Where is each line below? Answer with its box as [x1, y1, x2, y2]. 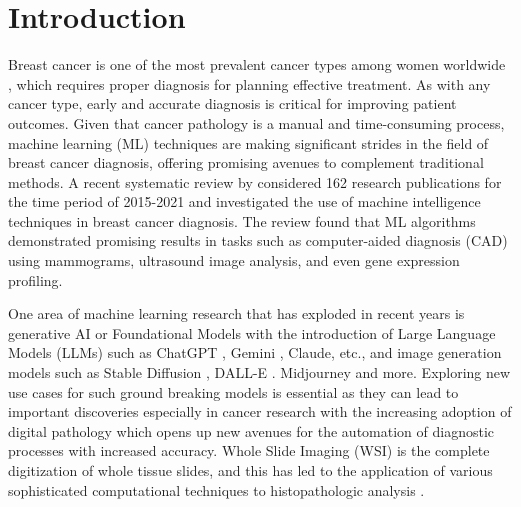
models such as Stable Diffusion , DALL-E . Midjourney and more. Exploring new [8, 362, 511, 383]
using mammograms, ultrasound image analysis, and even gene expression [8, 250, 460, 271]
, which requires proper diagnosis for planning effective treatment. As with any [8, 73, 491, 94]
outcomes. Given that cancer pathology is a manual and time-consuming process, [8, 112, 505, 133]
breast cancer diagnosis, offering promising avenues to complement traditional [8, 152, 484, 173]
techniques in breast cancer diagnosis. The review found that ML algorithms [8, 210, 476, 231]
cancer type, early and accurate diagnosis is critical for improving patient [8, 93, 457, 114]
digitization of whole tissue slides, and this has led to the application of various [8, 460, 493, 480]
